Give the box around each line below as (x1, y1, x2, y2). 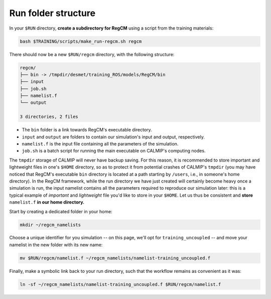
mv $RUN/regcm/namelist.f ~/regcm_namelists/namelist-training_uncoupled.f (20, 255, 211, 261)
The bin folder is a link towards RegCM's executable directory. (22, 127, 153, 133)
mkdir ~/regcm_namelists (20, 222, 81, 228)
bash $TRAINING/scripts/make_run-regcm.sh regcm (20, 38, 142, 44)
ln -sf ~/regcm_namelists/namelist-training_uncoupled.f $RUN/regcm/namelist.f (20, 281, 221, 287)
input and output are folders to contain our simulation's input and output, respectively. (22, 133, 205, 140)
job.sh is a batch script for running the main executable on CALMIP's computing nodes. (22, 148, 206, 154)
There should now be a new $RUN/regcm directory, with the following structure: (9, 51, 175, 57)
